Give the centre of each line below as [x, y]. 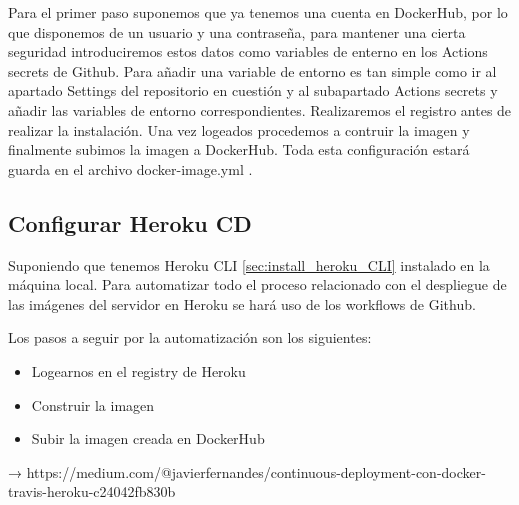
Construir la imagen [93, 404]
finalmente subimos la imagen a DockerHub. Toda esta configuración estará [239, 149]
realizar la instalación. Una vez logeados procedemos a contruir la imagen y [239, 129]
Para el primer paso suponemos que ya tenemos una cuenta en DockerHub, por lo [258, 12]
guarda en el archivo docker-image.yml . [130, 168]
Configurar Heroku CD [130, 222]
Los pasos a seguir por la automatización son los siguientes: [190, 337]
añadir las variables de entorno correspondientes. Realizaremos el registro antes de [260, 109]
